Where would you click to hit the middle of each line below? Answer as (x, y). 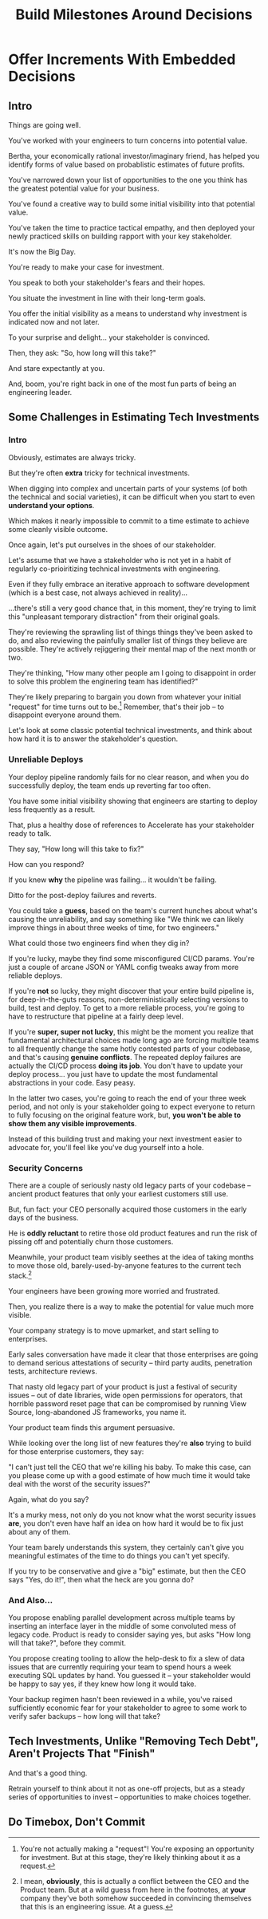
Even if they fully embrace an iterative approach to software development (129, 584)
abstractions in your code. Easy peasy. (72, 1082)
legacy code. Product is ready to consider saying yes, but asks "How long (130, 1634)
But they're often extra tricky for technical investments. (99, 473)
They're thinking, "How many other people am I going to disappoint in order (132, 672)
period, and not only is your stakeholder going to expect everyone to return (132, 1106)
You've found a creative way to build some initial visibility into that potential (132, 204)
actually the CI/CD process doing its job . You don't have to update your (126, 1066)
